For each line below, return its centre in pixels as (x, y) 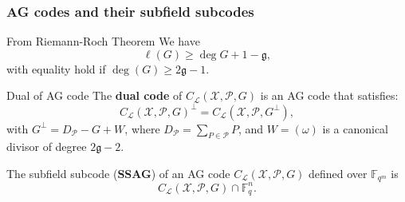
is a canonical (356, 128)
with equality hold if (56, 68)
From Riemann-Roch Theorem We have (103, 41)
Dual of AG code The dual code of (94, 95)
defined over (338, 173)
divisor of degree (47, 147)
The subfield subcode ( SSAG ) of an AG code (118, 173)
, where (142, 128)
